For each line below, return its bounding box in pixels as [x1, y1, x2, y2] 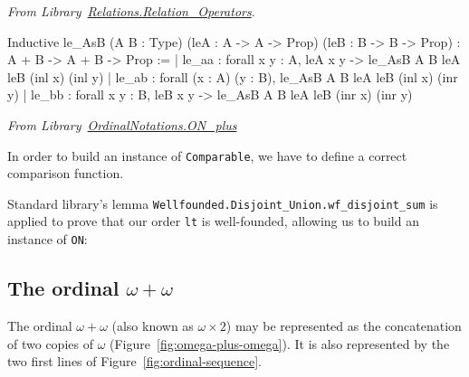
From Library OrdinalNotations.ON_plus [7, 115, 237, 134]
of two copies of [7, 334, 93, 353]
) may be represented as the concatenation [225, 316, 462, 335]
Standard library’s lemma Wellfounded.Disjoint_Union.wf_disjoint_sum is [7, 193, 438, 212]
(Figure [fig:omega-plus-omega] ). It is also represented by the [110, 334, 450, 353]
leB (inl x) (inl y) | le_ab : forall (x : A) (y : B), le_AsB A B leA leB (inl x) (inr [7, 67, 458, 86]
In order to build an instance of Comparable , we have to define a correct [7, 146, 407, 165]
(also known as [111, 316, 194, 335]
